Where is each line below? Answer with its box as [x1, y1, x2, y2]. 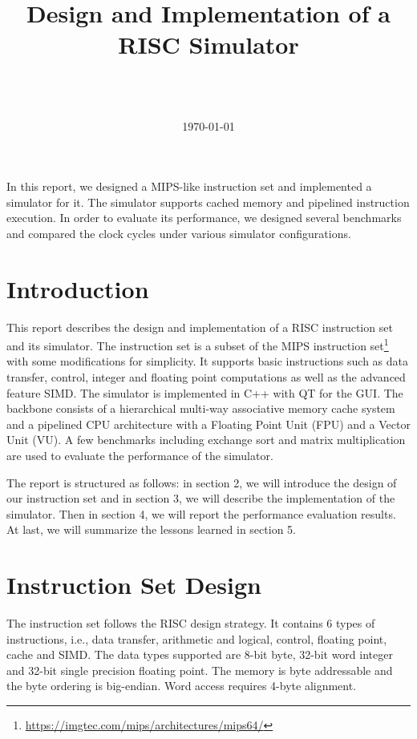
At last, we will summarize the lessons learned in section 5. [6, 521, 296, 538]
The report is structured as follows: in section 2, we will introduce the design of [6, 474, 397, 491]
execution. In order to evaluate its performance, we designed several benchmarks [6, 209, 402, 226]
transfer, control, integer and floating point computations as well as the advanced [6, 369, 406, 386]
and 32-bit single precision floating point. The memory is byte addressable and [6, 661, 393, 678]
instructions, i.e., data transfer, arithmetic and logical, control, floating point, [6, 630, 387, 647]
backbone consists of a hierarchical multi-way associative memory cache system [6, 400, 395, 417]
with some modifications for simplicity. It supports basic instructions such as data [6, 353, 409, 369]
